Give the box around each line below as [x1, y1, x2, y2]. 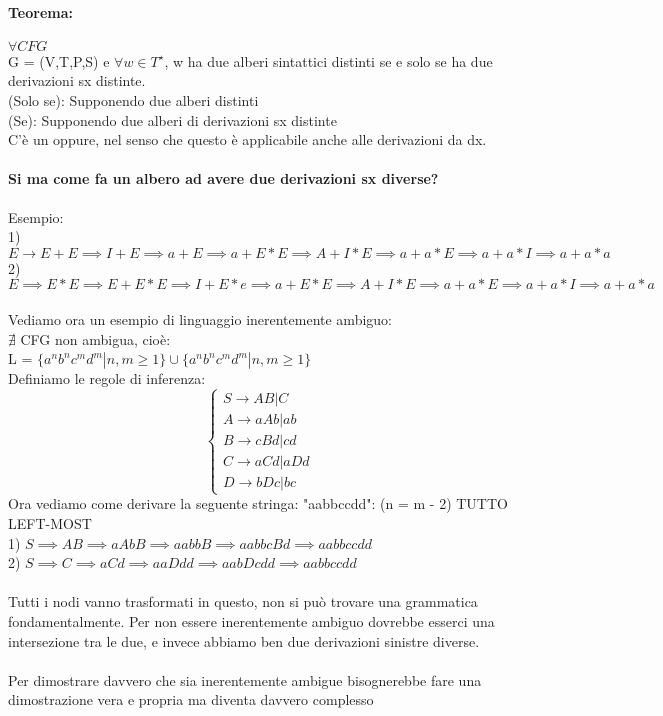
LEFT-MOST [8, 512, 92, 533]
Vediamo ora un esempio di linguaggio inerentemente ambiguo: [8, 308, 392, 329]
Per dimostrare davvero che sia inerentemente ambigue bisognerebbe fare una [8, 669, 482, 690]
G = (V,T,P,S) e [8, 50, 110, 71]
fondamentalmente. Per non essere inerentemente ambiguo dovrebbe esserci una [8, 610, 495, 631]
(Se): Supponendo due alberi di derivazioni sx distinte [8, 109, 337, 130]
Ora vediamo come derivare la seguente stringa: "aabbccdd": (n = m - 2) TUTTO [8, 493, 508, 514]
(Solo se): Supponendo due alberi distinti [8, 89, 259, 110]
